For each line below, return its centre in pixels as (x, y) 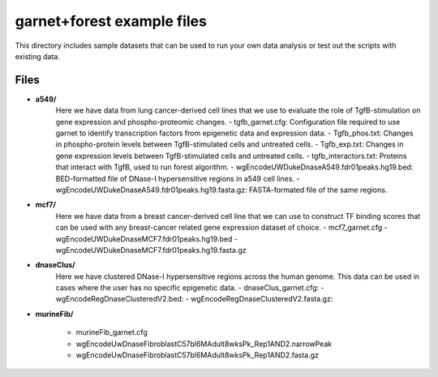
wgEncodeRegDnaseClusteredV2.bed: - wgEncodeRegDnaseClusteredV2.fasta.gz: (194, 299)
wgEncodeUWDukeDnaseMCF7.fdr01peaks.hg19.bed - (147, 238)
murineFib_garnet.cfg (112, 332)
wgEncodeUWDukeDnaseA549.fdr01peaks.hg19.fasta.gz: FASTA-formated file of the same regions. (221, 190)
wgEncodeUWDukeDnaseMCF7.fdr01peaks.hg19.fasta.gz (151, 250)
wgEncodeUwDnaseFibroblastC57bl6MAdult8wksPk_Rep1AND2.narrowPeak (204, 344)
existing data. (38, 56)
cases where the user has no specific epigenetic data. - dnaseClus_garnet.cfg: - (190, 288)
